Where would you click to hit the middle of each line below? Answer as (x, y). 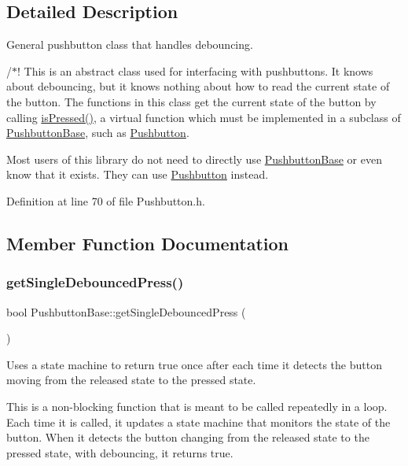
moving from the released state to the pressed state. (131, 380)
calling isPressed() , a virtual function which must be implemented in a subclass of (204, 117)
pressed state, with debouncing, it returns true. (120, 452)
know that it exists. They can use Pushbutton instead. (138, 174)
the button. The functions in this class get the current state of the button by (191, 101)
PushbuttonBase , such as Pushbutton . (98, 133)
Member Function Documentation (148, 243)
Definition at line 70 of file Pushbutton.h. (106, 200)
